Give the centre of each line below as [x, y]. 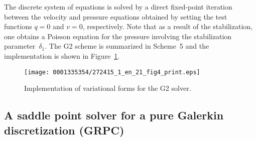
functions [18, 26]
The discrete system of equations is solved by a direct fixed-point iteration [118, 7]
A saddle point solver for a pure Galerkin [114, 115]
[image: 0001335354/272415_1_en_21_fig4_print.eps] [112, 72]
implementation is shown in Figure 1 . [62, 55]
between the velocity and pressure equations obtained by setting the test [116, 16]
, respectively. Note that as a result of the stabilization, [167, 26]
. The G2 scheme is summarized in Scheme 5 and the [127, 46]
